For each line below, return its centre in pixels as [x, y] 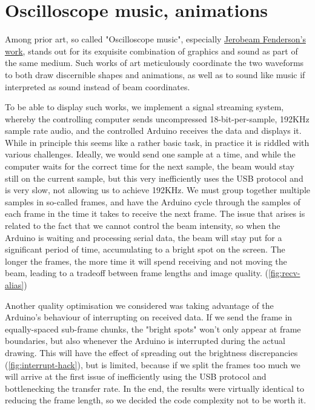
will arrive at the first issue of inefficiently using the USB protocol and [136, 376]
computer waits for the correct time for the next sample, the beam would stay [150, 166]
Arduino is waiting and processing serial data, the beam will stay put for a [144, 237]
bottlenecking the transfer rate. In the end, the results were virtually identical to [154, 388]
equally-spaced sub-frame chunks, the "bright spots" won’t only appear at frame [153, 329]
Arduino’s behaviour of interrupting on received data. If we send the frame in [149, 317]
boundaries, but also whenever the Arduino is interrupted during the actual [145, 341]
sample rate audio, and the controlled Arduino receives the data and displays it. [153, 131]
